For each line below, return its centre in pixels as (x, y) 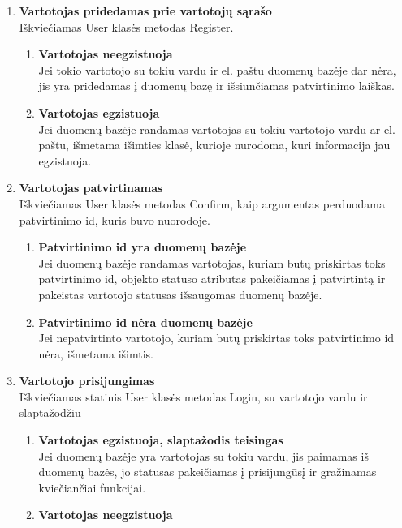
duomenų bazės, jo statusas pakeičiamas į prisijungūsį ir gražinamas (207, 472)
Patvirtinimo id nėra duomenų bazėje (145, 322)
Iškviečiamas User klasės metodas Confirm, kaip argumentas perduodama (202, 203)
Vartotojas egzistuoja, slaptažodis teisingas (161, 440)
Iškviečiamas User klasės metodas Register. (126, 26)
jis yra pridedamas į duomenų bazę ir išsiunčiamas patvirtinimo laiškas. (216, 86)
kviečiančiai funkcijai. (92, 487)
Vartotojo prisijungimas (87, 381)
